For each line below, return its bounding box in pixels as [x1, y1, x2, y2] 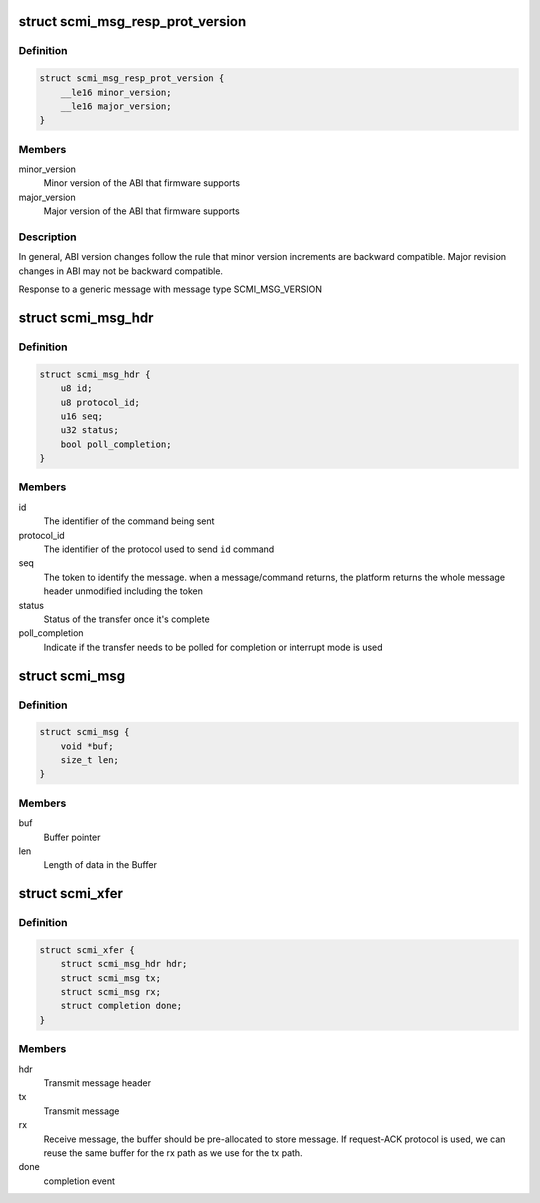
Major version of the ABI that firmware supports [43, 205, 240, 217]
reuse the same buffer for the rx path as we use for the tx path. [43, 1146, 304, 1159]
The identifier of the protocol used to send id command [43, 543, 275, 555]
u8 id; [60, 383, 93, 394]
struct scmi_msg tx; [60, 972, 162, 984]
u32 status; [60, 425, 120, 436]
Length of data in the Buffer [43, 859, 157, 871]
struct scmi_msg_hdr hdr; [60, 958, 188, 970]
